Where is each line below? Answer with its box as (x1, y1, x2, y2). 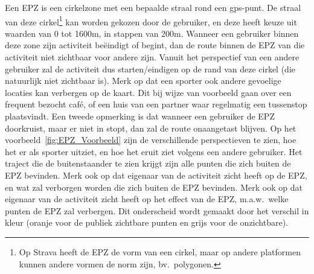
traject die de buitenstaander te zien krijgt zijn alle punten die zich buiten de (5, 157, 291, 170)
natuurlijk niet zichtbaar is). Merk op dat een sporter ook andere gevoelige (5, 74, 281, 87)
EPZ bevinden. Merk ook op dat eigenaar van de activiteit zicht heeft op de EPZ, (5, 168, 307, 181)
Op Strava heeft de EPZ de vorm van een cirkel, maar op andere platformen (19, 245, 301, 258)
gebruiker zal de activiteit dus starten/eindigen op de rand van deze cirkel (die (5, 62, 296, 75)
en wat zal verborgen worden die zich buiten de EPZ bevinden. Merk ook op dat (5, 180, 303, 193)
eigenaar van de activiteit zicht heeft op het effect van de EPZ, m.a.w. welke (5, 193, 289, 205)
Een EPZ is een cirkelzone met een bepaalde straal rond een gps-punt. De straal (5, 1, 301, 13)
